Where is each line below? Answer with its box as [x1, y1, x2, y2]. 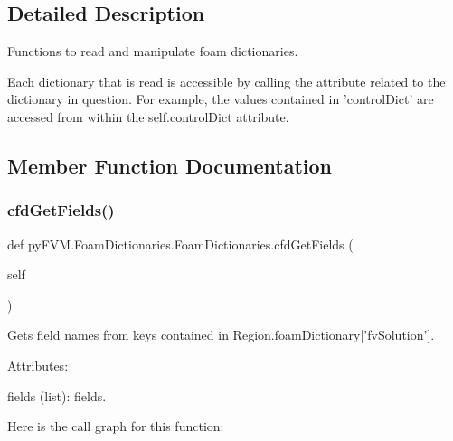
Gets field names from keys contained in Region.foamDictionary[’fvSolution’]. [7, 325, 435, 344]
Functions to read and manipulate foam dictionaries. [7, 42, 298, 61]
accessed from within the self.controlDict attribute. [7, 107, 289, 126]
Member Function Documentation [7, 151, 333, 179]
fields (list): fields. [7, 386, 107, 405]
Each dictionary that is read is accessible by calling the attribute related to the [7, 71, 446, 90]
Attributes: [7, 355, 69, 374]
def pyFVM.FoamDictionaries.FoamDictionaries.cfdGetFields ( [7, 234, 354, 253]
